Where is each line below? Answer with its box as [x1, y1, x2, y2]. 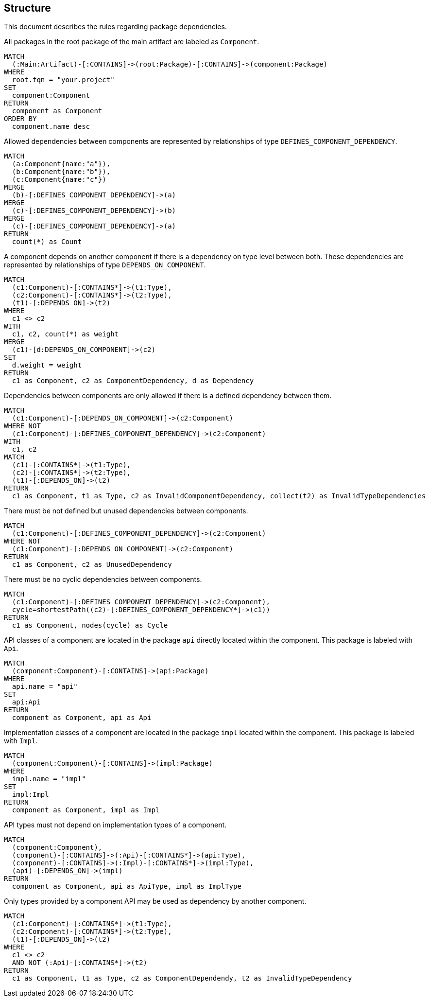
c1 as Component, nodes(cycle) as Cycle [12, 621, 168, 630]
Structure [4, 2, 51, 14]
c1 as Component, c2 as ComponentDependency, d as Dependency [12, 377, 254, 385]
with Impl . [4, 737, 38, 745]
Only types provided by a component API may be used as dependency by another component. [4, 897, 307, 906]
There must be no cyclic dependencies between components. [4, 575, 202, 584]
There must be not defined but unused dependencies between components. [4, 507, 248, 515]
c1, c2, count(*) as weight [12, 330, 119, 338]
